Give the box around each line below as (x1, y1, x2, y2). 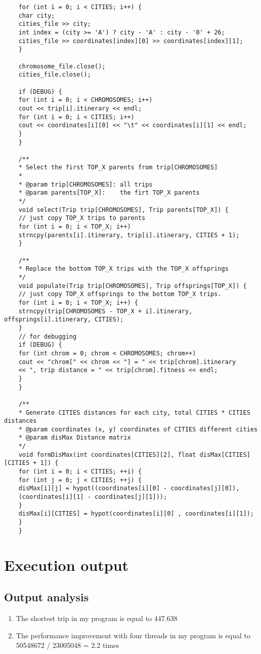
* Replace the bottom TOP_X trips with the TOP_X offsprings (18, 265, 229, 273)
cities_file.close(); (18, 71, 91, 79)
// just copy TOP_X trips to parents (18, 214, 146, 222)
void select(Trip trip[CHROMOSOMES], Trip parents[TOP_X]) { (18, 206, 229, 213)
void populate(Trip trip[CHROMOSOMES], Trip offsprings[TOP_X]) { (18, 282, 247, 289)
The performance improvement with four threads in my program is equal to (16, 630, 250, 640)
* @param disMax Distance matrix (18, 434, 131, 442)
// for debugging (18, 333, 77, 340)
